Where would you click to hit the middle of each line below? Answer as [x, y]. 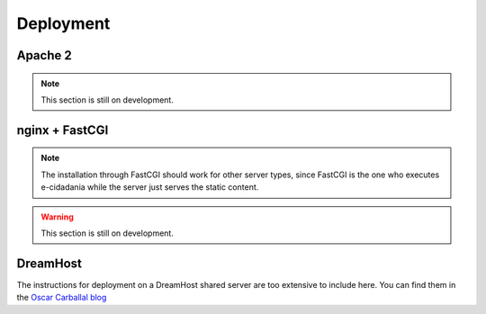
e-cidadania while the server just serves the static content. [150, 187]
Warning [57, 217]
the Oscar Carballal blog [62, 298]
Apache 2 [44, 55]
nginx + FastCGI [63, 130]
